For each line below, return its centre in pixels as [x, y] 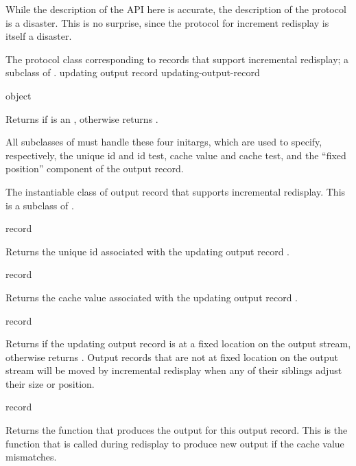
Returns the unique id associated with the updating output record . [147, 251]
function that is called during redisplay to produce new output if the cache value [175, 443]
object [19, 95]
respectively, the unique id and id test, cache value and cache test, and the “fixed [176, 155]
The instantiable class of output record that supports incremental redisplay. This [176, 191]
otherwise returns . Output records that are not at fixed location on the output [172, 357]
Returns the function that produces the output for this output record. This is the [177, 430]
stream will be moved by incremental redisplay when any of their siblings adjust [174, 370]
